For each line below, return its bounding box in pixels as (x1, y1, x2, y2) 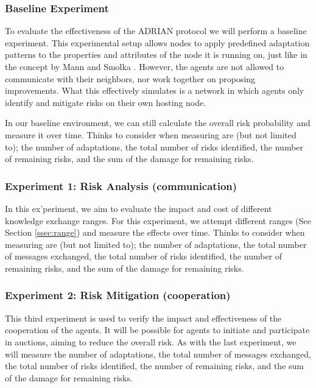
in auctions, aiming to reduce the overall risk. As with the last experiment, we (5, 335, 297, 348)
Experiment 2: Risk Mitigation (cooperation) (5, 287, 231, 303)
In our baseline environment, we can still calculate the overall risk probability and (5, 116, 311, 129)
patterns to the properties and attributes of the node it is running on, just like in (5, 48, 307, 61)
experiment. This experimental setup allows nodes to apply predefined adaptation (5, 36, 310, 49)
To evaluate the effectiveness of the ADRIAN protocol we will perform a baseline (5, 24, 307, 37)
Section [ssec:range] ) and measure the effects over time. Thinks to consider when (5, 226, 305, 239)
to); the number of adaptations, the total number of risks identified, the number (5, 140, 304, 153)
